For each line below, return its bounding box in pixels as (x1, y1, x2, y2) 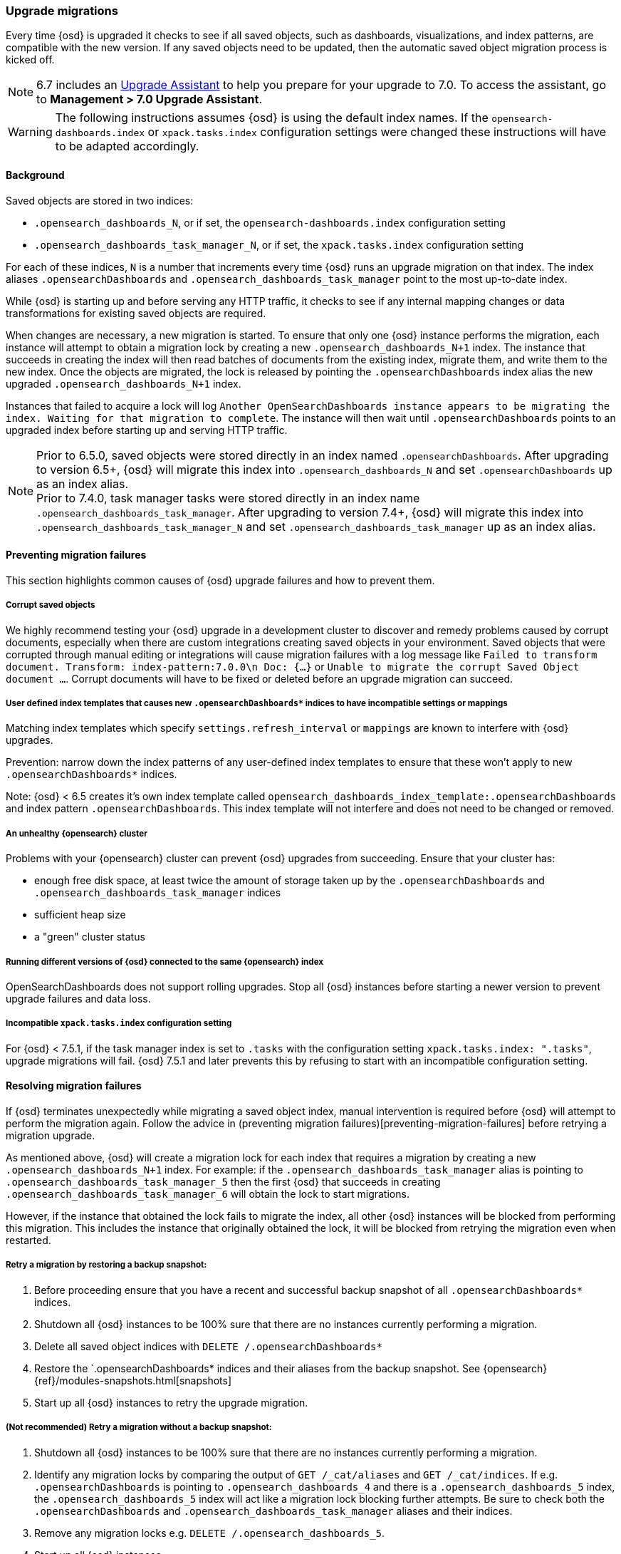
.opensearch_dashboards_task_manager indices (34, 886, 281, 899)
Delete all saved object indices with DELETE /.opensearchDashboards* (34, 1340, 382, 1352)
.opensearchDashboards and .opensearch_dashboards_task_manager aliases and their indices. (34, 1504, 513, 1517)
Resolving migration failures (6, 1079, 142, 1092)
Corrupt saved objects (6, 600, 95, 611)
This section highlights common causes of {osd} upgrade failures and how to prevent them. (6, 574, 435, 586)
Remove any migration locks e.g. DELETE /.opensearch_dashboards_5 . (34, 1526, 385, 1539)
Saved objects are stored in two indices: (6, 194, 194, 207)
